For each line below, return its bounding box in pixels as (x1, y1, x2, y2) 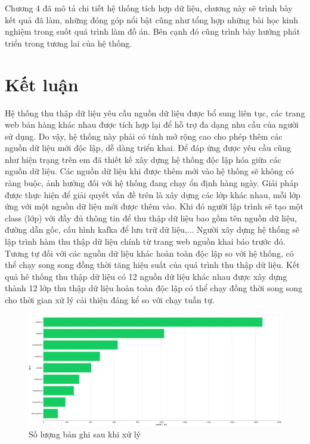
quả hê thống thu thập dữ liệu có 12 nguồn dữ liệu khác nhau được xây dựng (5, 270, 287, 282)
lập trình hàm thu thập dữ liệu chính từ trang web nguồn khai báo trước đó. (5, 235, 286, 248)
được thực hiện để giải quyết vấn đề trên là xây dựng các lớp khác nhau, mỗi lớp (5, 188, 300, 201)
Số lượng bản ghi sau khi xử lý (29, 427, 141, 440)
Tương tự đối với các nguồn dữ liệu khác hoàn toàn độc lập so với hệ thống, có (5, 246, 294, 259)
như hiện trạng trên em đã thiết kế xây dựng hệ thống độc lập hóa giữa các (5, 153, 281, 165)
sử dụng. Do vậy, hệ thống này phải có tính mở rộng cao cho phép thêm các (5, 129, 283, 142)
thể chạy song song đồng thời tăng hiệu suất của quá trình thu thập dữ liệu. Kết (5, 258, 300, 271)
